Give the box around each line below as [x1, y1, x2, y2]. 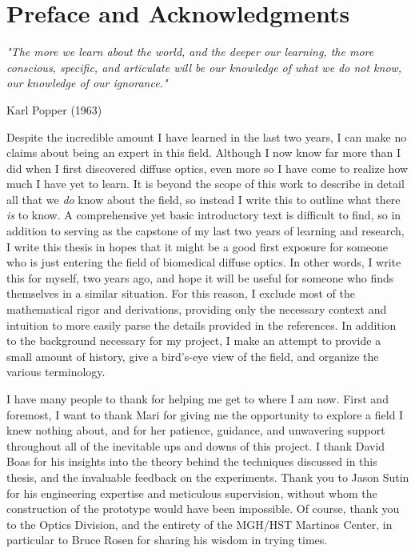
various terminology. [6, 363, 106, 380]
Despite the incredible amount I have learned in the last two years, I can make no [6, 128, 407, 145]
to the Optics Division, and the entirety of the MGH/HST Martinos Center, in [6, 515, 393, 532]
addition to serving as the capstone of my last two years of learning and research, [6, 222, 405, 239]
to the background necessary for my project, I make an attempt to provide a [6, 332, 381, 349]
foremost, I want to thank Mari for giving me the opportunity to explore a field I [6, 406, 404, 423]
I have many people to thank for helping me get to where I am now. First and [6, 391, 389, 407]
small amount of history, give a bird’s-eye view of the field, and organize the [6, 347, 379, 364]
